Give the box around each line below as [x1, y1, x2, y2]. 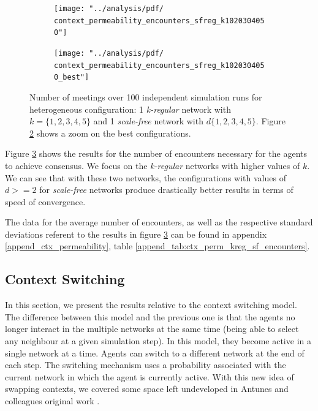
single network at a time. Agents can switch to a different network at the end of [5, 346, 305, 359]
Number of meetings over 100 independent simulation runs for [29, 90, 262, 103]
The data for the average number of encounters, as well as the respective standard [5, 216, 313, 228]
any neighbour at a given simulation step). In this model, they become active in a [5, 334, 311, 347]
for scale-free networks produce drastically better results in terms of [39, 183, 293, 196]
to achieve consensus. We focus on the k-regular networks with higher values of [5, 159, 300, 172]
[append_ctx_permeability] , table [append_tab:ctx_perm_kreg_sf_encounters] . [5, 239, 310, 252]
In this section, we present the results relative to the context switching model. [5, 298, 297, 311]
